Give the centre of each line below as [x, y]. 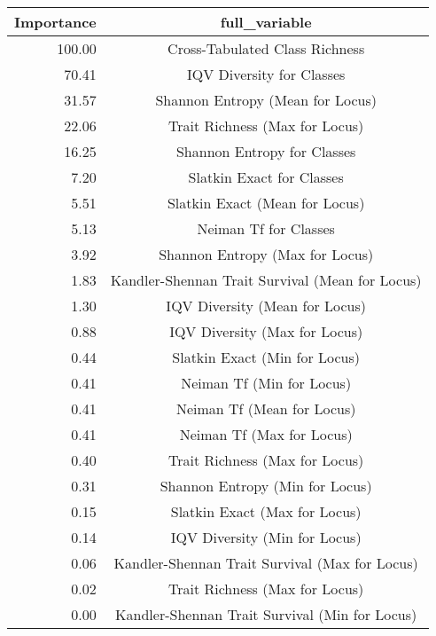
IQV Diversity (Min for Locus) [266, 537]
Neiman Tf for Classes [266, 228]
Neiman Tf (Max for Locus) [266, 434]
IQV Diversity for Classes [266, 74]
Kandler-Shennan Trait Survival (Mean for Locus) [266, 280]
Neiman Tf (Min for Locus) [266, 383]
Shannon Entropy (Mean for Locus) [266, 100]
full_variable [266, 22]
